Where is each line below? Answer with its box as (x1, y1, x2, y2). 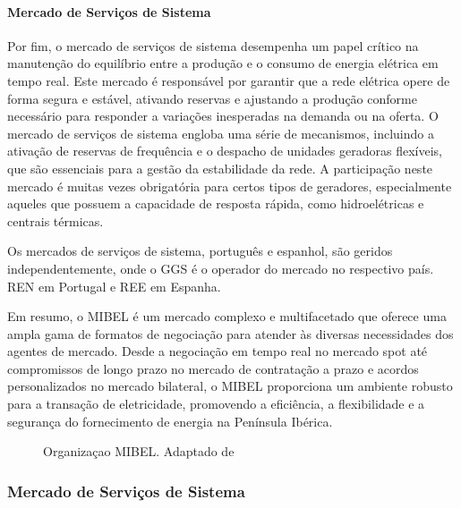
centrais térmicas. (7, 211, 104, 230)
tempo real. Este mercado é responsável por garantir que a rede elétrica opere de (7, 71, 450, 89)
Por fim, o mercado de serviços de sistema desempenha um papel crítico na (7, 36, 419, 55)
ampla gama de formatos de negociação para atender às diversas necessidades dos (7, 324, 454, 343)
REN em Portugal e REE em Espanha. (7, 276, 221, 295)
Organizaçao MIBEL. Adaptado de (43, 442, 235, 461)
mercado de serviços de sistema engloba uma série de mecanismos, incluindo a (7, 123, 434, 142)
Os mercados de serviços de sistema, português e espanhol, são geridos (7, 241, 393, 260)
